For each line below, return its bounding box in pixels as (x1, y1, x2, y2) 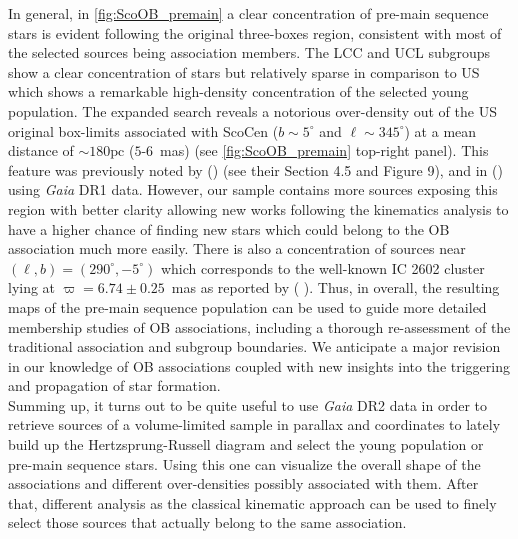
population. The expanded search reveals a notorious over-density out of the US (8, 100, 497, 121)
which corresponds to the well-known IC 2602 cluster (160, 257, 485, 278)
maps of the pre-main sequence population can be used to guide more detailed (8, 296, 487, 317)
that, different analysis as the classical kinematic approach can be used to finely (8, 492, 497, 513)
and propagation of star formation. (8, 375, 221, 396)
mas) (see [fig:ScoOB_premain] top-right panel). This (160, 140, 489, 161)
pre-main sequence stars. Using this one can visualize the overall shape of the (8, 453, 481, 474)
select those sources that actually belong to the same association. (8, 512, 407, 533)
